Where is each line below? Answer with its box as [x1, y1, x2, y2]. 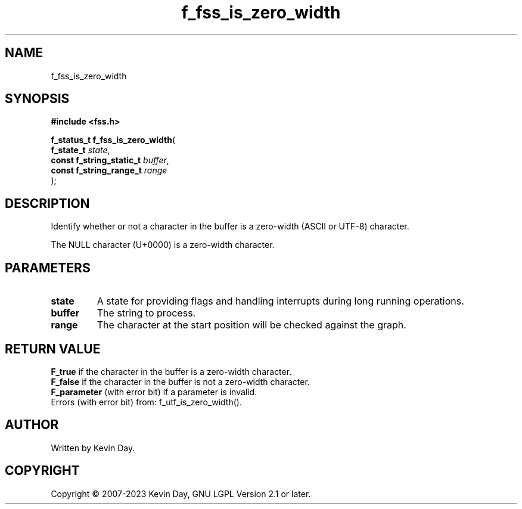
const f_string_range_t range [51, 165, 167, 176]
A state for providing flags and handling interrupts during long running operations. [97, 295, 464, 308]
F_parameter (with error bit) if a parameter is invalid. [51, 386, 257, 397]
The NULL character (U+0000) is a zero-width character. [51, 240, 275, 250]
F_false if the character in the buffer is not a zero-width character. [51, 376, 310, 387]
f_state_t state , [51, 145, 110, 156]
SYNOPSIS [5, 91, 70, 107]
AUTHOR [5, 417, 59, 433]
